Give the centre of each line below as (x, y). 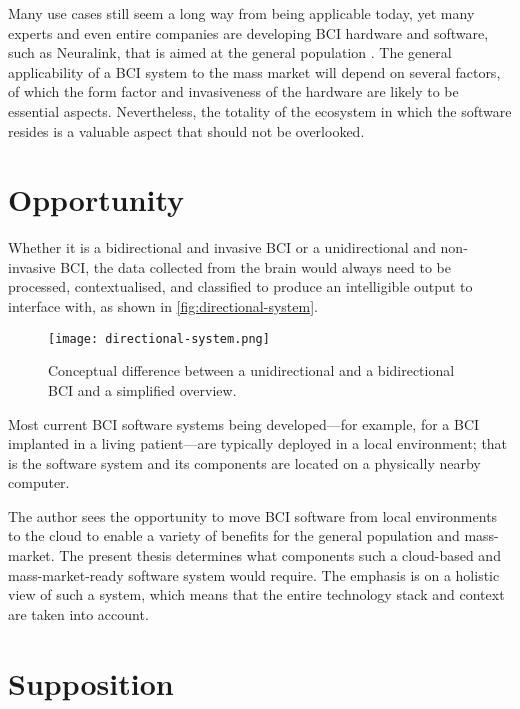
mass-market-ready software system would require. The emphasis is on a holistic (254, 574)
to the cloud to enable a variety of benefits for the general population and (234, 535)
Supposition (91, 682)
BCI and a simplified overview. (142, 389)
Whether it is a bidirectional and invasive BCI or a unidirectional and (222, 247)
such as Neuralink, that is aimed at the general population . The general (230, 52)
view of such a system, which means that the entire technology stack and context (256, 594)
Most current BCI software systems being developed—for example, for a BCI (244, 423)
